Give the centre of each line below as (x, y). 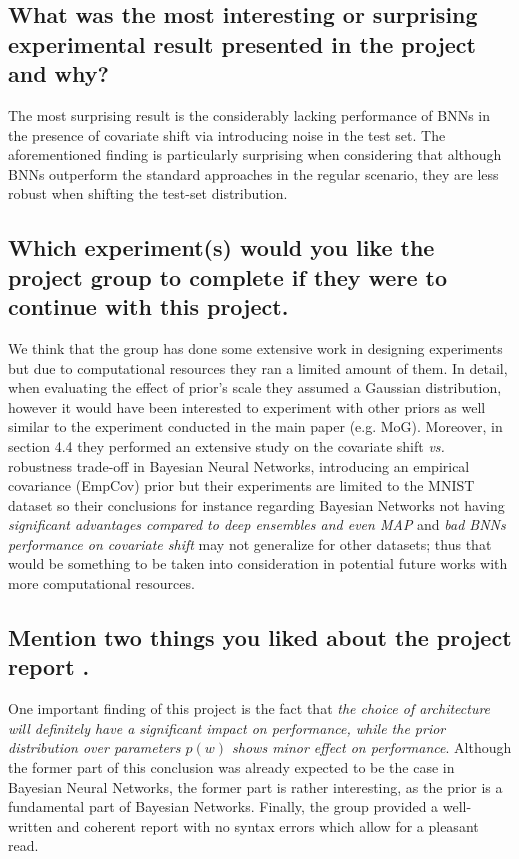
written (30, 825)
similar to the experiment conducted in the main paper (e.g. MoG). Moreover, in (255, 426)
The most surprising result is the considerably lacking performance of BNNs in (249, 114)
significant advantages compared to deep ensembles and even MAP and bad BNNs (257, 524)
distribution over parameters (94, 747)
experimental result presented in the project (242, 43)
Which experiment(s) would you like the (221, 247)
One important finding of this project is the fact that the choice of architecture (249, 708)
